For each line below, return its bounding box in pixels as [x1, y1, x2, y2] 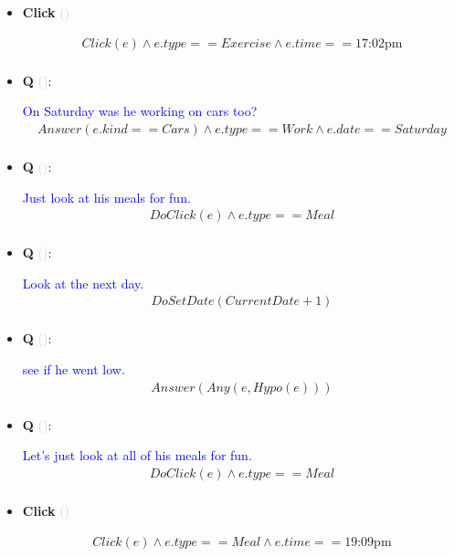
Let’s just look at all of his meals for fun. [22, 446, 252, 465]
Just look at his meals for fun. [22, 187, 191, 206]
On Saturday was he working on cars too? [22, 101, 258, 121]
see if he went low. [22, 360, 125, 378]
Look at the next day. [22, 273, 144, 292]
